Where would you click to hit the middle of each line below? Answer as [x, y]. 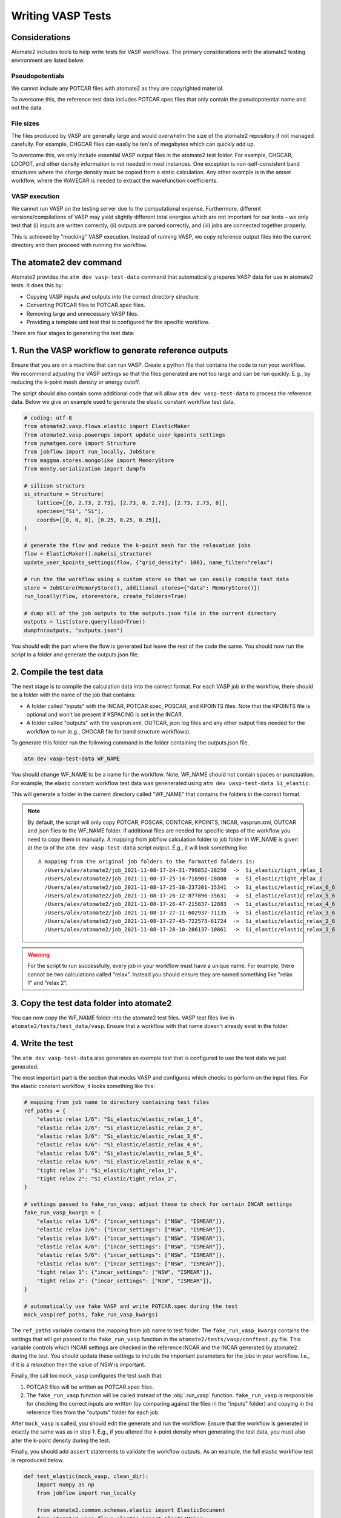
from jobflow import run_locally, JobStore [90, 452]
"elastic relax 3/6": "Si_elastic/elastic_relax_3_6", [120, 1136]
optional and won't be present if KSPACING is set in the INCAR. [105, 715]
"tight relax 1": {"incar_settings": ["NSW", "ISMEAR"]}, [124, 1272]
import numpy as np [66, 1485]
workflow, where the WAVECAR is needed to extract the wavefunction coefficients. [114, 181]
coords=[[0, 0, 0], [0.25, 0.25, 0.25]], [99, 520]
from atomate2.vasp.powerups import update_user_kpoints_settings [124, 435]
